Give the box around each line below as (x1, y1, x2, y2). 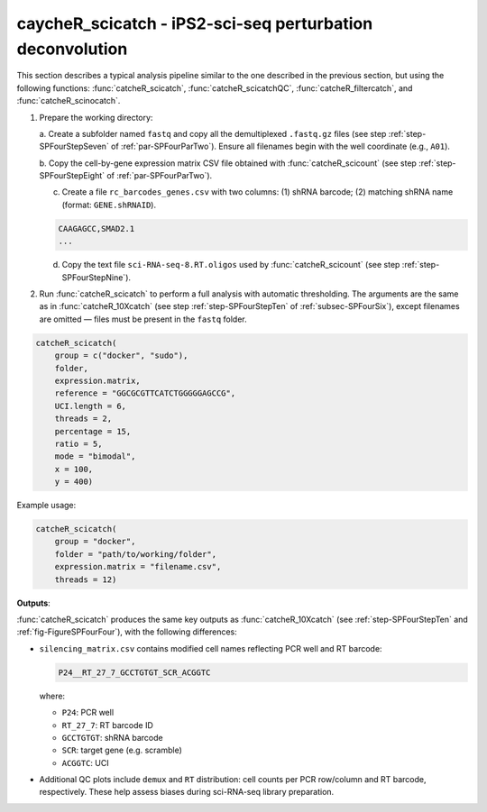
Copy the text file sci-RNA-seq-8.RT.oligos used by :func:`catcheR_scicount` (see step (61, 260, 400, 270)
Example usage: (16, 500, 77, 511)
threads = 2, (54, 414, 113, 424)
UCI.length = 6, (54, 401, 126, 411)
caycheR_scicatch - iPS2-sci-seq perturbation (16, 14, 373, 33)
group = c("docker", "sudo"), (54, 351, 188, 360)
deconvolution (16, 39, 128, 59)
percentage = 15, (54, 426, 132, 436)
